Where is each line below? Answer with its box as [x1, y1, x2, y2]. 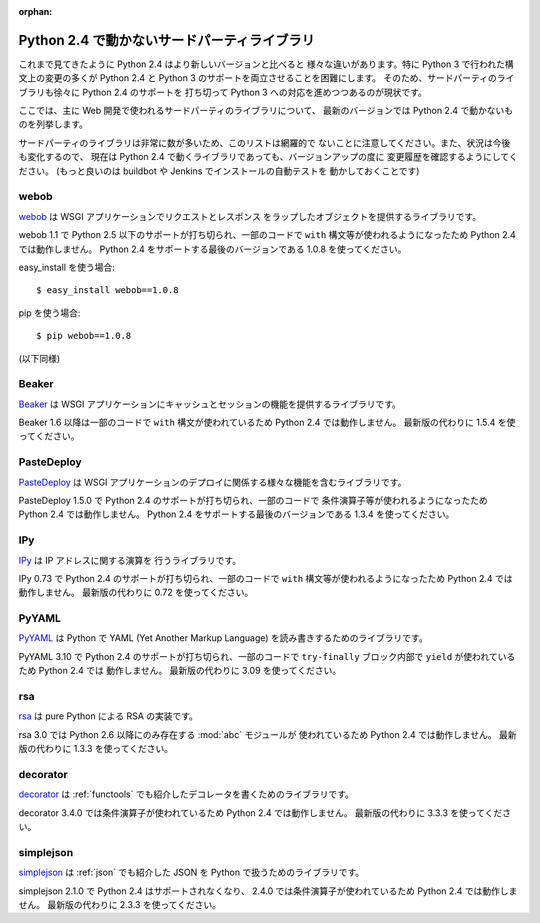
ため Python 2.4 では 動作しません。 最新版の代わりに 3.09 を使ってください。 [18, 665, 342, 677]
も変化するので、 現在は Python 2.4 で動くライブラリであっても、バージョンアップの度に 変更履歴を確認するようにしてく [18, 151, 519, 163]
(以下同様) [18, 352, 61, 364]
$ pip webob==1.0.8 [36, 330, 132, 342]
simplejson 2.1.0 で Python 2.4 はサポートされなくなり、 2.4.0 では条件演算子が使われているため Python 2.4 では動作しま [18, 885, 518, 897]
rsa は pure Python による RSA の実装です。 [18, 710, 199, 722]
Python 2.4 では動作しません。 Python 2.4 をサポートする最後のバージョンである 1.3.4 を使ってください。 [18, 508, 455, 520]
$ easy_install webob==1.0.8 [36, 285, 179, 296]
